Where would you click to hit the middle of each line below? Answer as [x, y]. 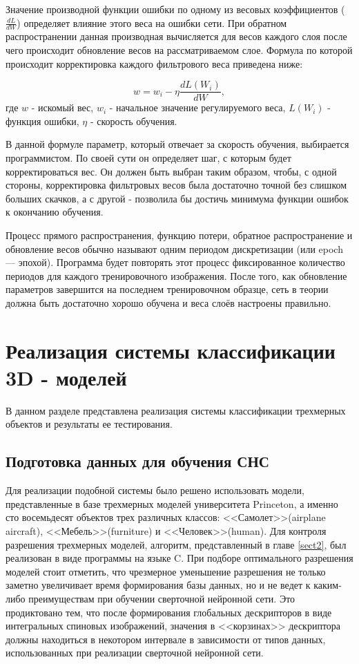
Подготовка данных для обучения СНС [137, 461]
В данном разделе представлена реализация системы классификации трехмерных [176, 410]
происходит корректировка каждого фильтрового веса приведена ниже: [154, 63]
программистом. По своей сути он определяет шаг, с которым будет [148, 158]
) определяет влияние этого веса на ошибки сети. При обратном [152, 22]
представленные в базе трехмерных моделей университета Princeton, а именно [172, 503]
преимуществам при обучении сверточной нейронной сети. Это [162, 599]
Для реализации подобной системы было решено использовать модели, [155, 490]
